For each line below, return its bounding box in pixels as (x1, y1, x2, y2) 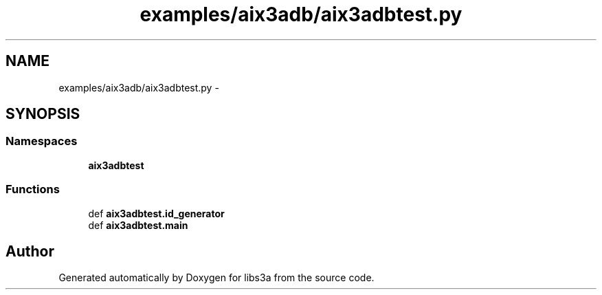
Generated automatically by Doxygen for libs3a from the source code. (58, 272, 375, 284)
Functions (5, 182, 60, 197)
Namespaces (5, 134, 78, 149)
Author (5, 242, 54, 260)
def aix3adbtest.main (88, 219, 188, 231)
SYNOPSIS (5, 105, 80, 123)
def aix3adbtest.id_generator (88, 207, 225, 219)
